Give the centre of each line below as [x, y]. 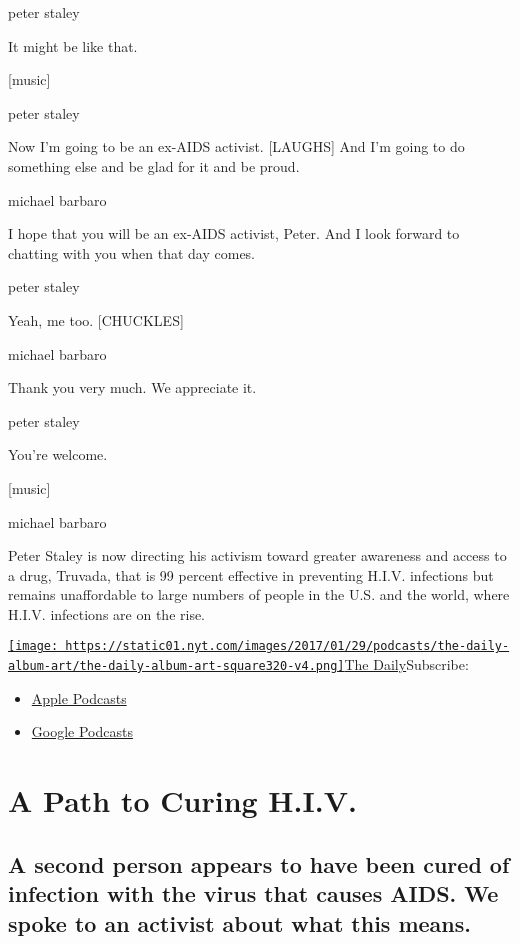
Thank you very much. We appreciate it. [132, 387]
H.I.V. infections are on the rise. [107, 613]
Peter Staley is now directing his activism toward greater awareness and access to [257, 555]
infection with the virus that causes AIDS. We [253, 893]
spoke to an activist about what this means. [240, 922]
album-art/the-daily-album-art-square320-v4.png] [176, 666]
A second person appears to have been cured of [259, 863]
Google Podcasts [82, 731]
